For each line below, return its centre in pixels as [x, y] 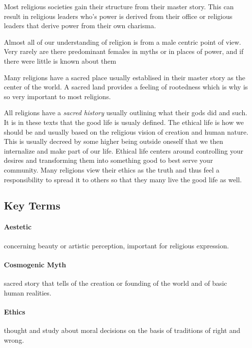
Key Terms [32, 205]
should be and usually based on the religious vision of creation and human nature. [126, 131]
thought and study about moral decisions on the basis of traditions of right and [122, 330]
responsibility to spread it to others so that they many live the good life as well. [123, 179]
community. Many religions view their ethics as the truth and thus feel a [112, 169]
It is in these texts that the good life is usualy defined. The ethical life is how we [124, 122]
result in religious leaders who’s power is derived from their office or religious [118, 16]
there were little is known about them [60, 61]
